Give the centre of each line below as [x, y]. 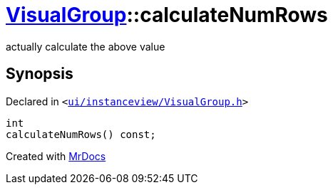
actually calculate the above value [86, 46]
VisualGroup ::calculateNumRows [167, 15]
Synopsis [40, 74]
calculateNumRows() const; [81, 134]
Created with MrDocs [56, 156]
